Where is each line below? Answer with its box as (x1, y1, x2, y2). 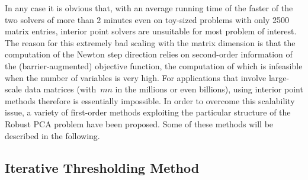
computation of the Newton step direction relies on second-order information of (5, 48, 293, 60)
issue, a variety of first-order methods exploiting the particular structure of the (5, 106, 291, 118)
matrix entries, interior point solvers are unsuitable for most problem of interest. (5, 25, 297, 37)
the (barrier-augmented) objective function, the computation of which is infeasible (5, 59, 303, 72)
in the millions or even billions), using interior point (115, 83, 303, 95)
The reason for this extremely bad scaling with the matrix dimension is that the (5, 36, 296, 49)
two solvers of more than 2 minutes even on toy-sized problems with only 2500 (5, 13, 289, 25)
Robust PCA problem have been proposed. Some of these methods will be (5, 117, 274, 130)
